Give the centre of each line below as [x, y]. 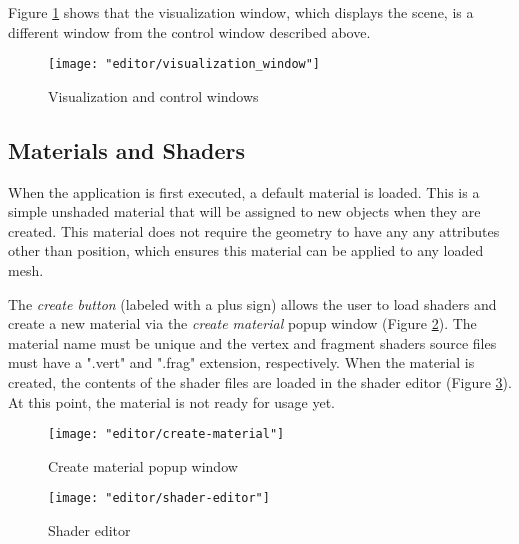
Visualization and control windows [153, 95]
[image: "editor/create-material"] [166, 434]
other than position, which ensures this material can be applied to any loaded [246, 250]
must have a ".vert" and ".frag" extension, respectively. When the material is [241, 362]
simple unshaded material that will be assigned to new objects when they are [244, 211]
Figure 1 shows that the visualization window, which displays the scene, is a [241, 12]
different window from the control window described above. [189, 31]
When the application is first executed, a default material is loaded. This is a [244, 191]
